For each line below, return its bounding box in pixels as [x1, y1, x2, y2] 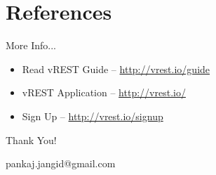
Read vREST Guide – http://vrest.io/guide [22, 61, 210, 76]
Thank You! [6, 132, 57, 147]
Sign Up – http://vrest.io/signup [22, 108, 163, 123]
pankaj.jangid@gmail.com [6, 156, 116, 171]
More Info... [6, 38, 57, 53]
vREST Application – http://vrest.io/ [22, 85, 186, 100]
